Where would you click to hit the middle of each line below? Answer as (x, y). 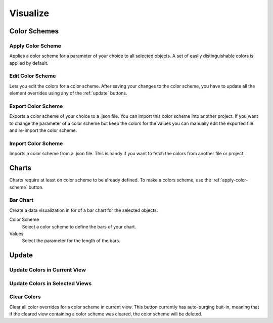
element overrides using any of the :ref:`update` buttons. (68, 93)
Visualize (29, 13)
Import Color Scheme (36, 143)
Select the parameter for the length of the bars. (71, 241)
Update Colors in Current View (48, 270)
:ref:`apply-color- (230, 180)
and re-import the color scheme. (43, 130)
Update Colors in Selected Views (51, 283)
